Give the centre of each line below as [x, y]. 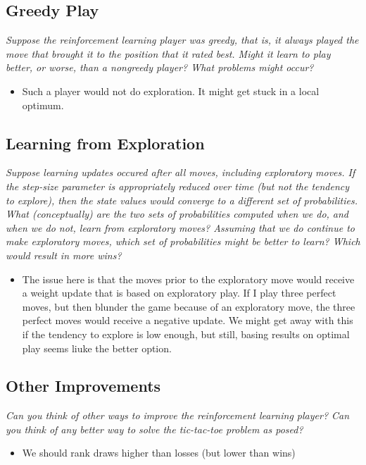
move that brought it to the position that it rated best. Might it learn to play [168, 53]
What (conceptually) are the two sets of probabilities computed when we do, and [177, 214]
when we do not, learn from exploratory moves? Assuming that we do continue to [181, 227]
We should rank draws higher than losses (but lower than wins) [159, 453]
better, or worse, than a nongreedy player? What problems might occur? [160, 67]
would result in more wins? [64, 255]
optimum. [43, 105]
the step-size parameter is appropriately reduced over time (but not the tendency [178, 186]
